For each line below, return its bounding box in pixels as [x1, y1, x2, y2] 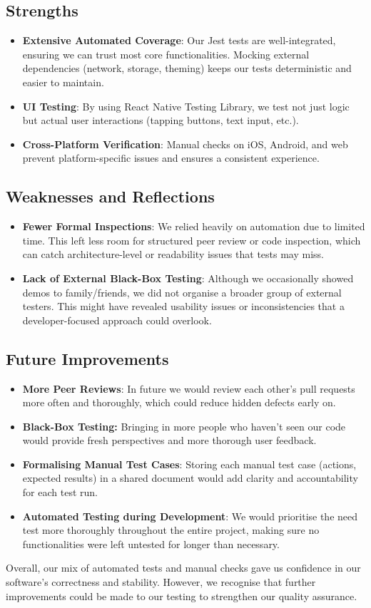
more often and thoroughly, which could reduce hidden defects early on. [22, 395, 336, 410]
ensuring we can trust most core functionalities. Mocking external [22, 46, 310, 61]
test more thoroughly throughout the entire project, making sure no [22, 522, 320, 537]
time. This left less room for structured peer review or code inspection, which [22, 232, 361, 247]
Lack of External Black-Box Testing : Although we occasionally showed [22, 270, 354, 285]
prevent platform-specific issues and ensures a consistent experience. [22, 150, 320, 165]
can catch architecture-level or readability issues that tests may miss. [22, 247, 324, 262]
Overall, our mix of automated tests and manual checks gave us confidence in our [6, 560, 361, 575]
